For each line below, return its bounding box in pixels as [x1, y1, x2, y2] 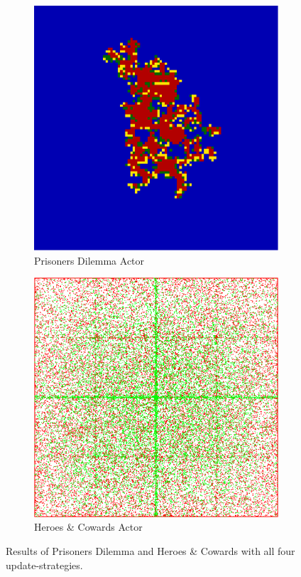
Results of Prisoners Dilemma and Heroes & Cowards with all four [6, 543, 295, 558]
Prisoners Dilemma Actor [34, 253, 145, 268]
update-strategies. [6, 557, 83, 572]
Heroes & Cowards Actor [34, 519, 143, 534]
